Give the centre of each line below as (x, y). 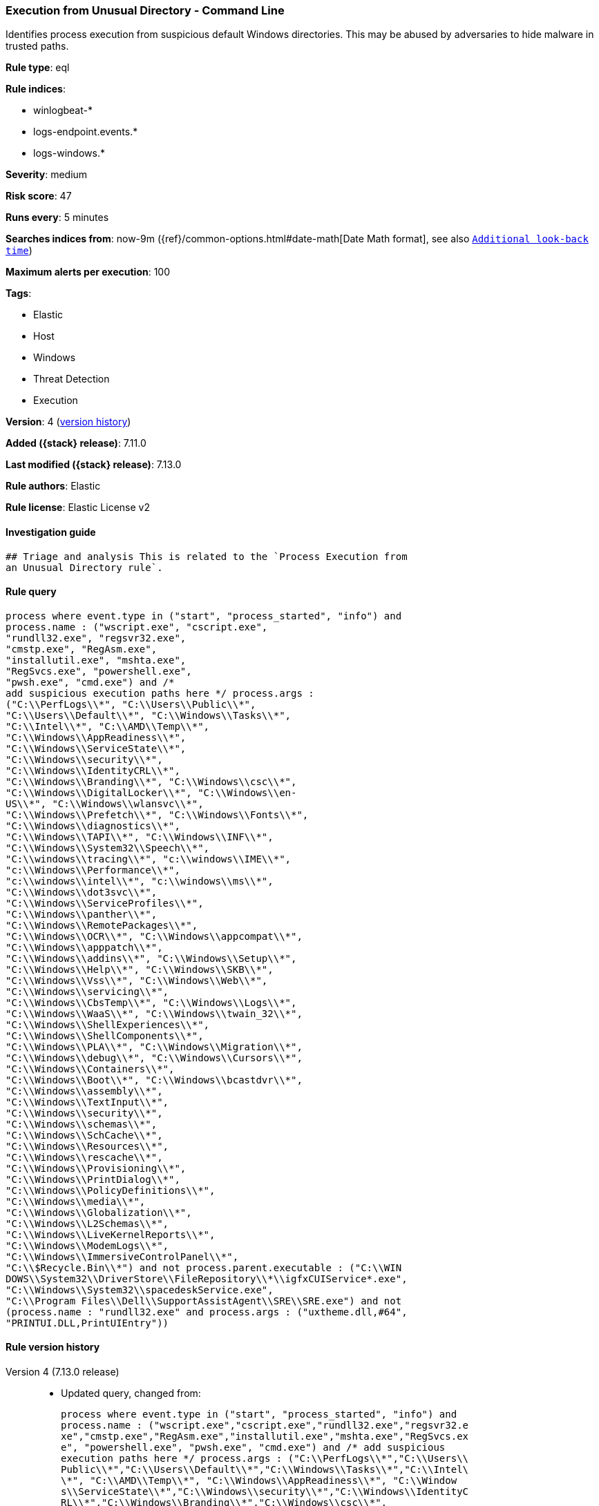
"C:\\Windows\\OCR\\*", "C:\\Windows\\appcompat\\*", (154, 936)
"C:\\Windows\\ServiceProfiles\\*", (105, 903)
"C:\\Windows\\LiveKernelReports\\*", (111, 1234)
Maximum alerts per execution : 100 (88, 272)
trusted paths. (37, 46)
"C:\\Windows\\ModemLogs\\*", (87, 1245)
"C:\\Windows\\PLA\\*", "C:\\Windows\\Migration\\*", (154, 1046)
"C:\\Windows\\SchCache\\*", (84, 1135)
